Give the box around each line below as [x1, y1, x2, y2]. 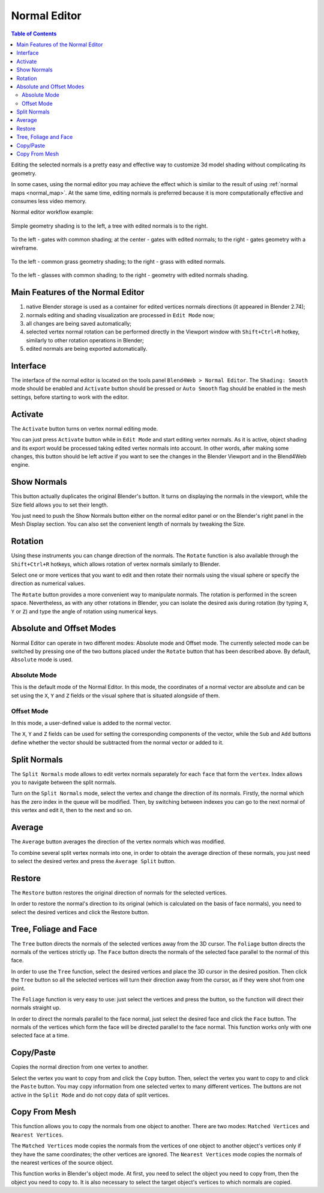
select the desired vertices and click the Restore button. [11, 908, 149, 915]
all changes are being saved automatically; [26, 320, 132, 327]
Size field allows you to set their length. [11, 501, 109, 508]
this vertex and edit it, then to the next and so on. [11, 807, 133, 814]
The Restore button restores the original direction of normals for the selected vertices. [11, 889, 227, 896]
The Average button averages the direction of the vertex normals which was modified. [11, 838, 226, 845]
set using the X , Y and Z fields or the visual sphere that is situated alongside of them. [11, 691, 220, 699]
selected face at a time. [11, 1032, 69, 1039]
